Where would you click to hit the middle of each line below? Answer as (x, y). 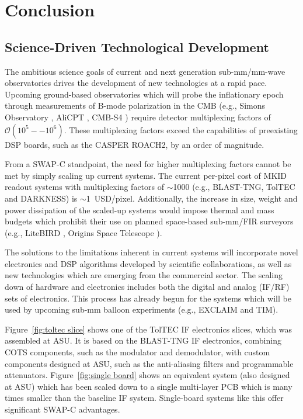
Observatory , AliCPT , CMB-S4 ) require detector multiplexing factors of (138, 117)
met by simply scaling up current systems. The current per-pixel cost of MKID (146, 175)
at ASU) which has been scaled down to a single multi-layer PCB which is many (149, 386)
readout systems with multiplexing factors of (84, 187)
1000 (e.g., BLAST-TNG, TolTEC (234, 187)
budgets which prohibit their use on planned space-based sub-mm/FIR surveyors (149, 221)
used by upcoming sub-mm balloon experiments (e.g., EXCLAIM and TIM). (142, 309)
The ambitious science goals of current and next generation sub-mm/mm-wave (145, 71)
